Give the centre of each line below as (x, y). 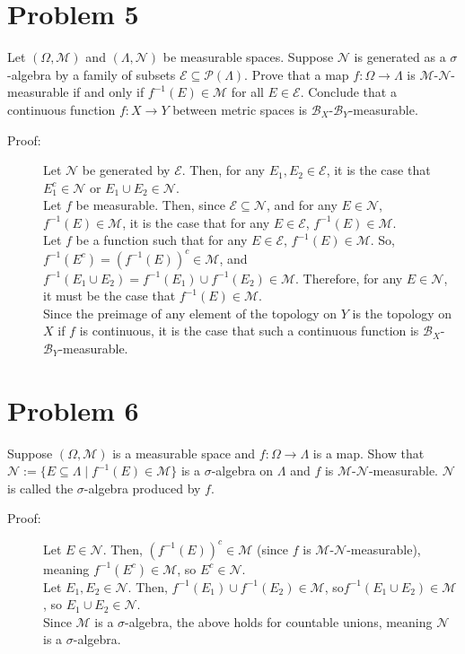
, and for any (302, 205)
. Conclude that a (348, 92)
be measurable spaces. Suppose (248, 57)
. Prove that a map (297, 74)
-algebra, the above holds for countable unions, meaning (279, 621)
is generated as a (400, 57)
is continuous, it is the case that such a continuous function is (249, 331)
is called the (40, 488)
